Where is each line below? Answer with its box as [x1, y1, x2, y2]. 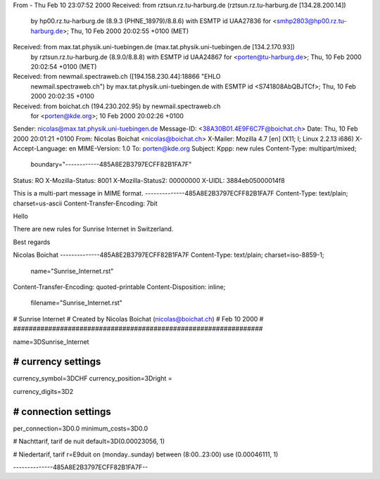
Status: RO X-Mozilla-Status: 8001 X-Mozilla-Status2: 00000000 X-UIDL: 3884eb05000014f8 [13, 176, 285, 184]
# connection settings [13, 405, 112, 418]
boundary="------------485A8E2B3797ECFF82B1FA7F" [30, 160, 192, 169]
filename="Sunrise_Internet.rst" [30, 299, 123, 307]
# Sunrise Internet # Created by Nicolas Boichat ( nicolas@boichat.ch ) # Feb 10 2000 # [13, 314, 264, 323]
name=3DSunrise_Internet [13, 338, 89, 346]
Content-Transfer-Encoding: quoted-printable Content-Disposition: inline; [13, 282, 226, 291]
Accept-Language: [13, 144, 68, 153]
